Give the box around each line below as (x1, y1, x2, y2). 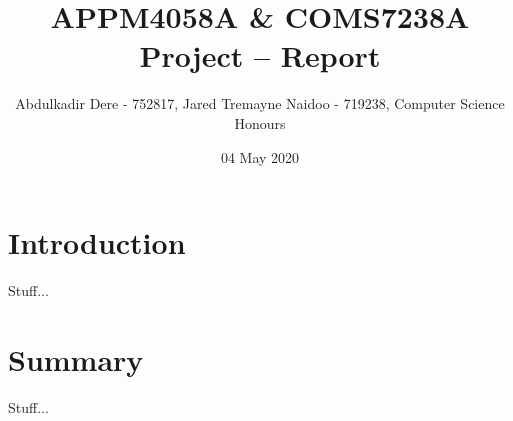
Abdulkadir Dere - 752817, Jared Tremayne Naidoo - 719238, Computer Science (15, 93, 505, 114)
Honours (234, 112, 286, 133)
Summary (8, 338, 144, 379)
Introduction (8, 222, 186, 263)
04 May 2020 (220, 146, 300, 167)
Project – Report (139, 35, 381, 76)
